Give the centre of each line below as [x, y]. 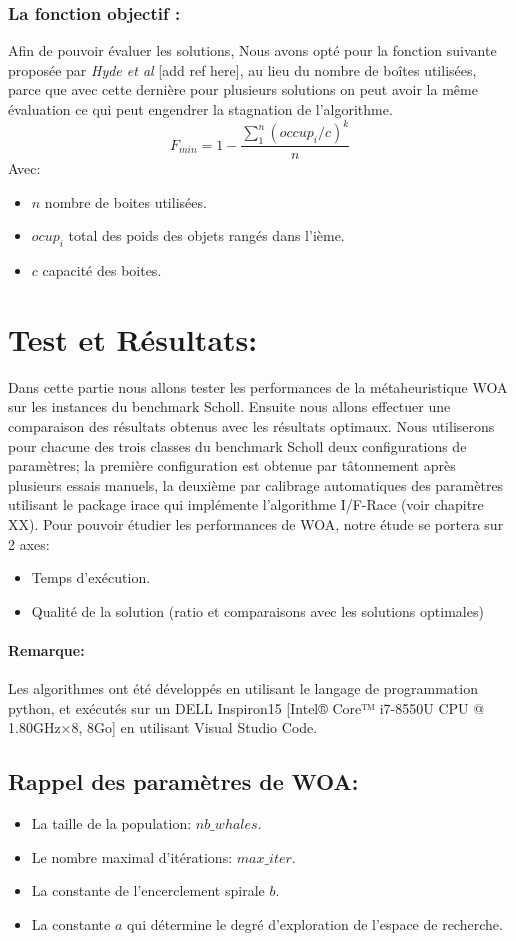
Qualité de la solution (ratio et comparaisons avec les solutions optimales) [257, 610]
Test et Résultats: [133, 338]
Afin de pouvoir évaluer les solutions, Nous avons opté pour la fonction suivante [252, 50]
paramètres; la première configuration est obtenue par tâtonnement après [232, 465]
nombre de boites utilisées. [125, 201]
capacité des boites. [102, 270]
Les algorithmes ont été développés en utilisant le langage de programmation [243, 688]
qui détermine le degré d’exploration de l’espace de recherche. [314, 923]
